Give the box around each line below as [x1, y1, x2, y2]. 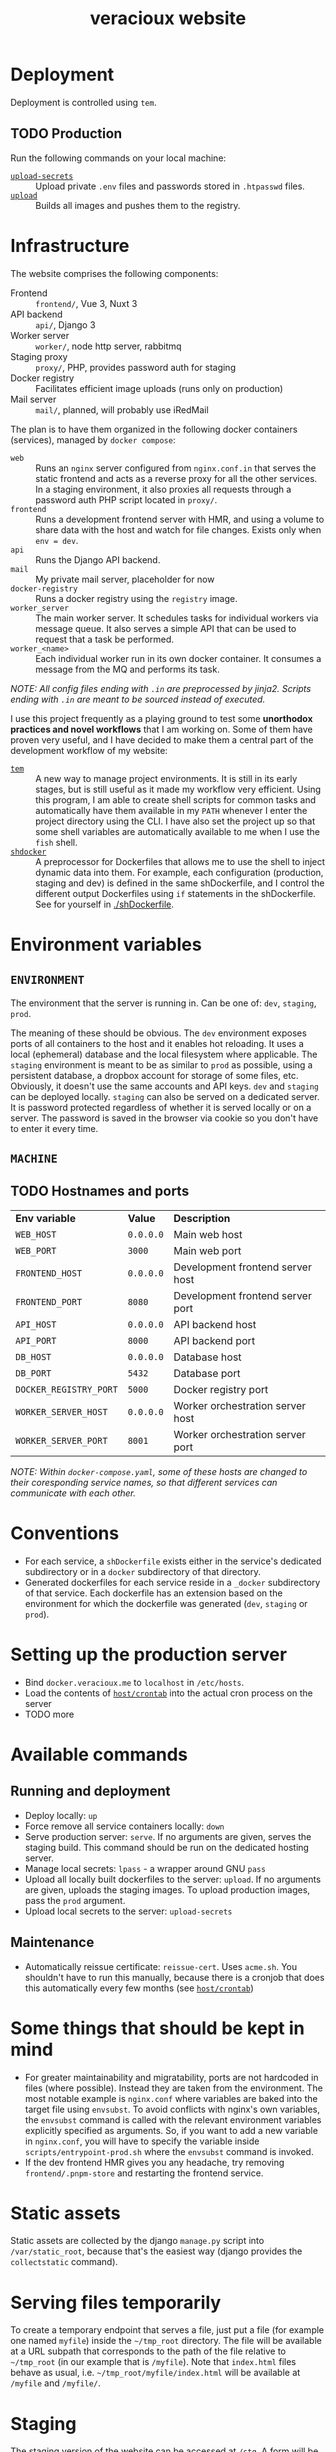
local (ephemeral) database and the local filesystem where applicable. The [10, 1048, 318, 1060]
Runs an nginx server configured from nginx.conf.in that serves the [35, 462, 317, 474]
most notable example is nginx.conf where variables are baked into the [24, 2092, 318, 2104]
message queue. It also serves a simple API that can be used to [35, 622, 297, 634]
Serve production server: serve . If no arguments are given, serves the [24, 1830, 312, 1842]
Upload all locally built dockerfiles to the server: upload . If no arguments [24, 1873, 322, 1885]
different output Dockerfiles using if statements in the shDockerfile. [35, 887, 317, 899]
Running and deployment [10, 1783, 171, 1800]
